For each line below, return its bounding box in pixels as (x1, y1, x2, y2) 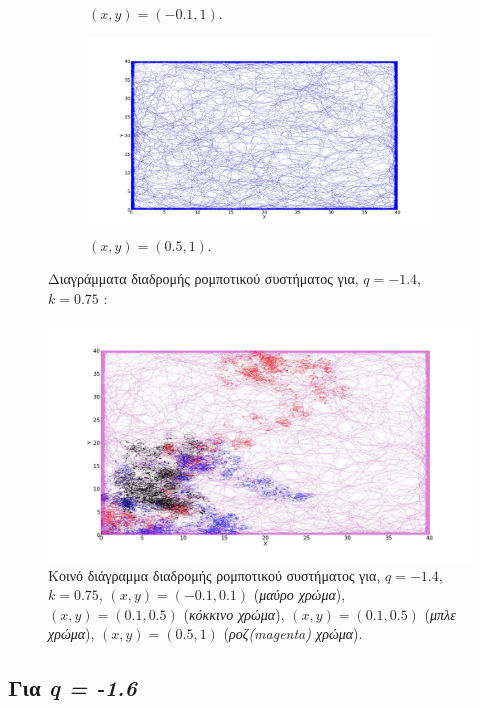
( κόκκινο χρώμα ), (183, 603, 285, 624)
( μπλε (424, 603, 456, 624)
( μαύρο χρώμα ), (253, 584, 346, 605)
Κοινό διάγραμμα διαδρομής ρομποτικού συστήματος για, (48, 564, 381, 585)
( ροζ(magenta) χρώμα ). (223, 623, 363, 644)
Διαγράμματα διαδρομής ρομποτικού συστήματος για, (48, 268, 359, 289)
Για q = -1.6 (8, 672, 137, 703)
